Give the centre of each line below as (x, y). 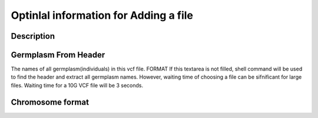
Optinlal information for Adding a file (102, 15)
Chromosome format (50, 102)
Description (33, 36)
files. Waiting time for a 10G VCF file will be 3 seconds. (77, 85)
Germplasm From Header (58, 55)
